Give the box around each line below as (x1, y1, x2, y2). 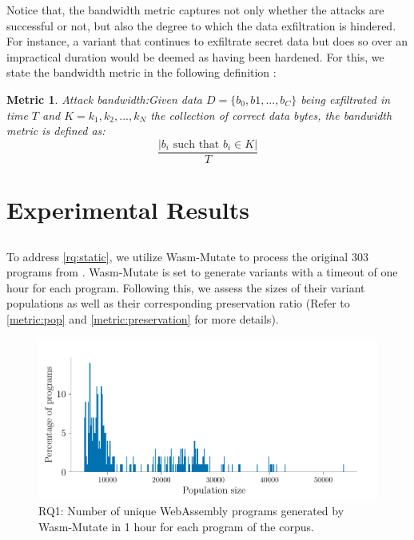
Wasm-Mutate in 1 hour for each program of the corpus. (38, 518, 314, 534)
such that (173, 138, 220, 150)
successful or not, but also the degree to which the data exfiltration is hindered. (6, 17, 396, 34)
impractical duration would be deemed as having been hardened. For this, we (6, 48, 384, 65)
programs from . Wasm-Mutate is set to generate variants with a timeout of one (6, 264, 398, 280)
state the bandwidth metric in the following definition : (6, 64, 277, 81)
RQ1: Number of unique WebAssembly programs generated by (38, 502, 344, 519)
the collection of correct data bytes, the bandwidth (150, 106, 392, 123)
